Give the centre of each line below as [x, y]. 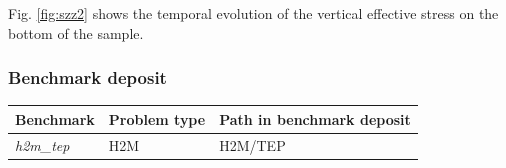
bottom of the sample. [76, 32]
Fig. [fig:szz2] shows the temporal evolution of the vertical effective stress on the [253, 13]
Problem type [157, 118]
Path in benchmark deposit [315, 118]
